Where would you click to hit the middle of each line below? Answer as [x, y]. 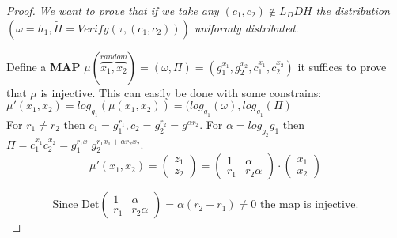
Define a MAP [43, 66]
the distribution [353, 10]
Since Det [76, 205]
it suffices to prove [342, 66]
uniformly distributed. [246, 27]
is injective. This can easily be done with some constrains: [181, 92]
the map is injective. [309, 205]
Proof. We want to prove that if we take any [113, 10]
